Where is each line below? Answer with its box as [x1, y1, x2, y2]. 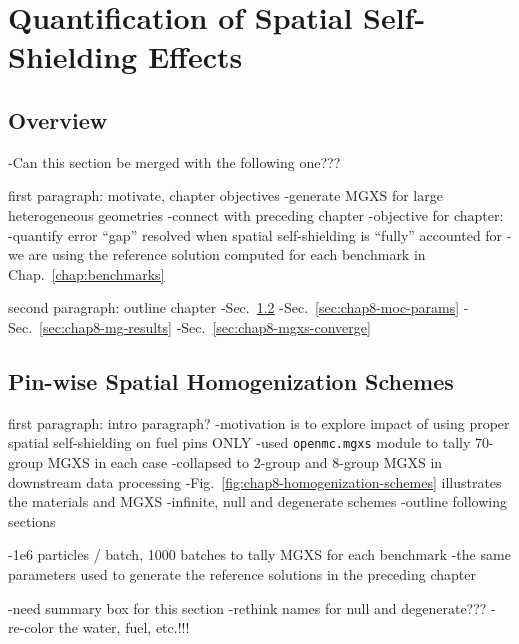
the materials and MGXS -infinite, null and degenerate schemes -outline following [8, 491, 507, 512]
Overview [8, 104, 108, 135]
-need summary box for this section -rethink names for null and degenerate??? [8, 597, 487, 618]
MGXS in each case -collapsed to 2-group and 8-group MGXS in [47, 451, 443, 472]
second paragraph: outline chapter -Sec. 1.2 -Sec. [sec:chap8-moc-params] [8, 297, 460, 318]
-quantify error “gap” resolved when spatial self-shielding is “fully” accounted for [8, 224, 503, 245]
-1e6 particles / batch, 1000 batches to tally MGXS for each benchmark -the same [8, 544, 511, 565]
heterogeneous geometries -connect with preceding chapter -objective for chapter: [8, 204, 504, 225]
